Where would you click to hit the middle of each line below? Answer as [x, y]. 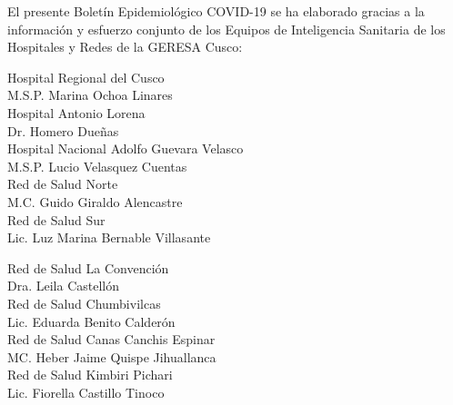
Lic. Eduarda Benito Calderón [91, 321]
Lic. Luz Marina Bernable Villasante [109, 237]
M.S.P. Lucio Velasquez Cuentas [97, 166]
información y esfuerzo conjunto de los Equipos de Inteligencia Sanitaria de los [226, 29]
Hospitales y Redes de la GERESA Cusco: [125, 47]
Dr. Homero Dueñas [63, 130]
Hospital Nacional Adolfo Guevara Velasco [126, 148]
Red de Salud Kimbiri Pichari [90, 375]
